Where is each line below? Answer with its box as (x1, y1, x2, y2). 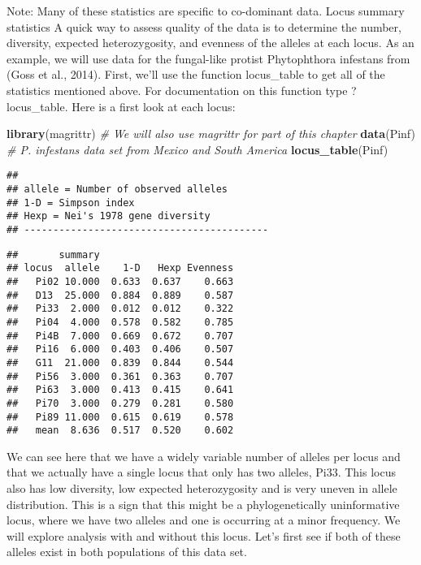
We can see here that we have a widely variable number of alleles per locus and (7, 447, 401, 464)
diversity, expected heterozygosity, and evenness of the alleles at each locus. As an (7, 34, 414, 51)
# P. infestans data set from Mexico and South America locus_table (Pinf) (7, 140, 388, 157)
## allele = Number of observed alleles (7, 183, 228, 195)
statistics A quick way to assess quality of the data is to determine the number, (7, 18, 401, 35)
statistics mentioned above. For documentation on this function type (7, 81, 348, 98)
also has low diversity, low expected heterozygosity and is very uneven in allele (7, 480, 397, 496)
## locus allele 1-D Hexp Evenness (7, 262, 234, 274)
